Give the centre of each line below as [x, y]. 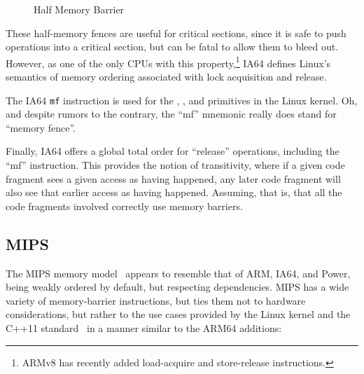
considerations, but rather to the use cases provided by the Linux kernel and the [178, 314]
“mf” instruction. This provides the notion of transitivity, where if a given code [175, 165]
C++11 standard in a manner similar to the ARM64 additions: [144, 328]
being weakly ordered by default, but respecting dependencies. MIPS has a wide [177, 287]
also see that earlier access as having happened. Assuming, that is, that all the [174, 192]
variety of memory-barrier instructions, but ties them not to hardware [156, 300]
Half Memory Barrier [79, 9]
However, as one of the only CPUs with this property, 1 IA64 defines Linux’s [168, 62]
